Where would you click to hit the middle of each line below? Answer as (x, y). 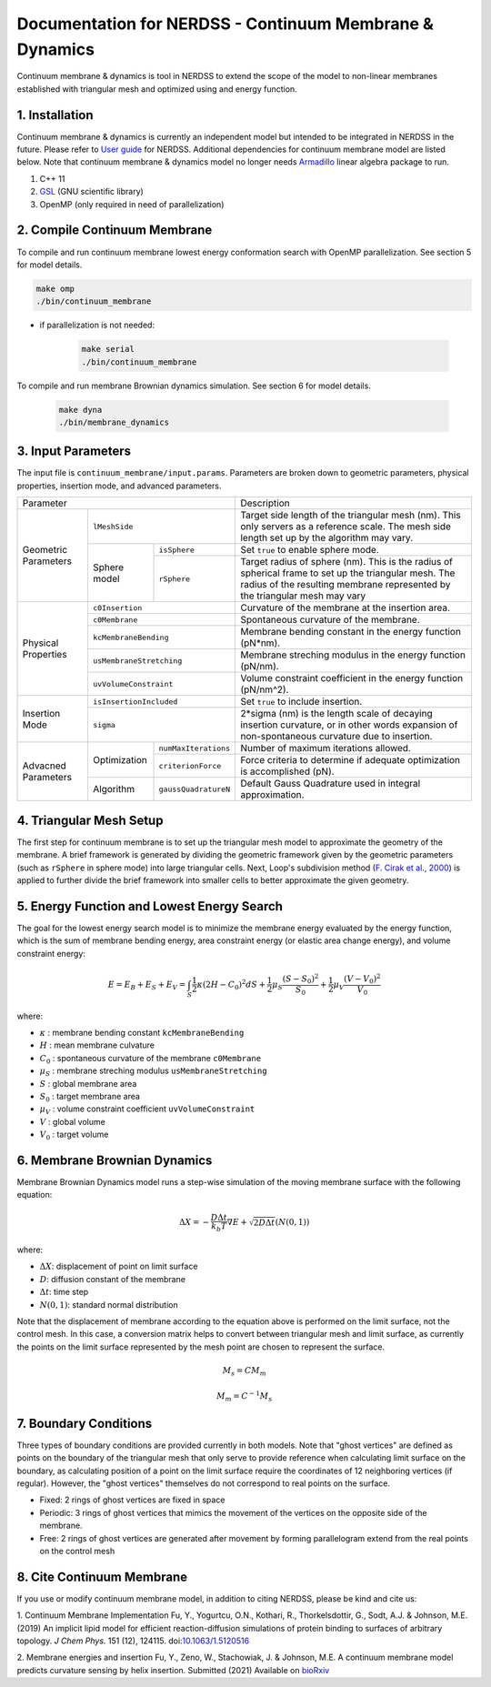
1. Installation (55, 115)
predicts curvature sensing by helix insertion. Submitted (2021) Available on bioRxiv (173, 1670)
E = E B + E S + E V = (147, 985)
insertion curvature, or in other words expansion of (349, 725)
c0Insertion (117, 608)
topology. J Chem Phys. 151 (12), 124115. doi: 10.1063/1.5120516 (133, 1641)
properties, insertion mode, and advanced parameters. (119, 486)
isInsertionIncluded (135, 702)
